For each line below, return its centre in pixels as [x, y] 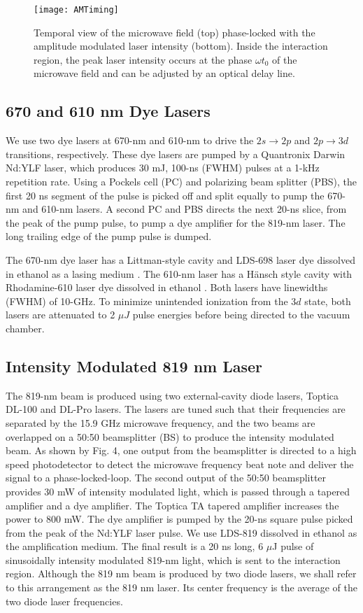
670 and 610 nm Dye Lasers [108, 111]
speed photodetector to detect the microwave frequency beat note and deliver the [180, 464]
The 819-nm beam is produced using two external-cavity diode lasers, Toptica [172, 395]
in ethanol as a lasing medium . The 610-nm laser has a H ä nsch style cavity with [179, 273]
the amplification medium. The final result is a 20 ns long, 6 [135, 546]
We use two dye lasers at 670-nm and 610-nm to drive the [130, 140]
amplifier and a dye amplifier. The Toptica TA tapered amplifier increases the [172, 505]
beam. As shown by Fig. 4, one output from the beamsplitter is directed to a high [181, 450]
